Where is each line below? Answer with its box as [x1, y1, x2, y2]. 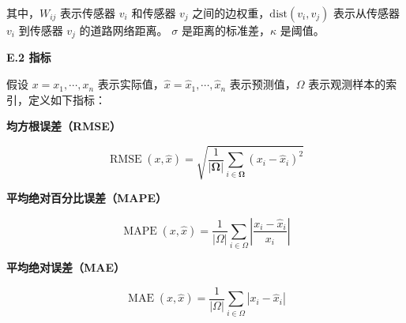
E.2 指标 [6, 49, 51, 66]
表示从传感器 [333, 5, 400, 21]
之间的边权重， [192, 5, 270, 21]
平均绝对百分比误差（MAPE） [6, 190, 167, 206]
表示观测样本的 [308, 76, 386, 92]
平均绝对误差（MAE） [6, 259, 126, 276]
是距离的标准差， [181, 22, 270, 38]
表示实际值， [97, 76, 164, 92]
